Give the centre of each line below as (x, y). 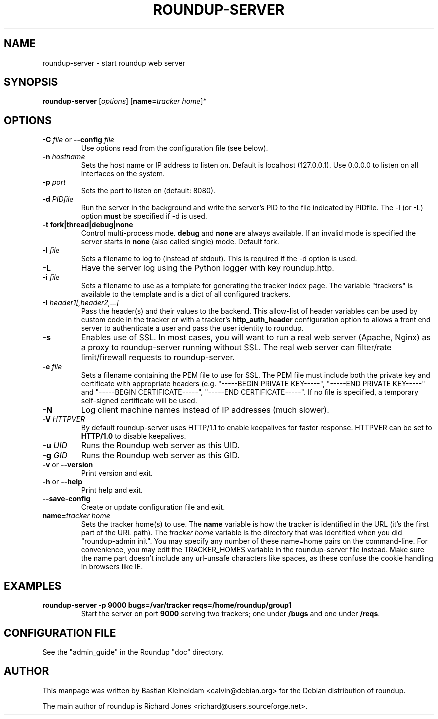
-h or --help (62, 482)
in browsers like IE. (112, 567)
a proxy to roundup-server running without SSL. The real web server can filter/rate (236, 347)
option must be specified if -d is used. (144, 216)
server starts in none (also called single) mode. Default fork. (180, 242)
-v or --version (68, 465)
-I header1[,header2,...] (81, 303)
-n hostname (64, 157)
